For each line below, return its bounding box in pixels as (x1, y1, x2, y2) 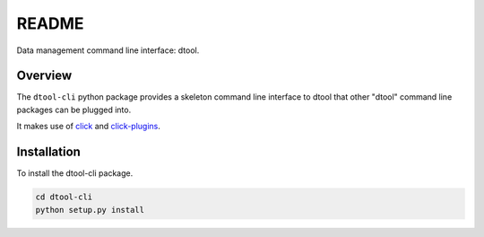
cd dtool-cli (35, 192, 93, 202)
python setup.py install (35, 205, 145, 215)
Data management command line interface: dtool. (16, 45, 200, 56)
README (16, 13, 84, 33)
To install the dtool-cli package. (16, 168, 134, 179)
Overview (16, 68, 73, 83)
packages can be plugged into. (16, 104, 132, 115)
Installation (16, 145, 81, 160)
